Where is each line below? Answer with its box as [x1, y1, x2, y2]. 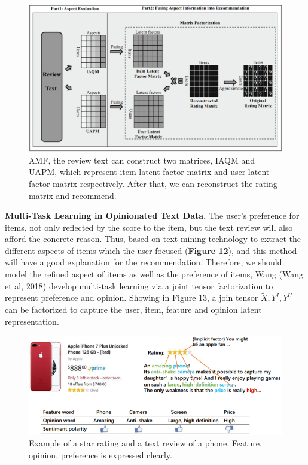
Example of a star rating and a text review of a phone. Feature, [29, 437, 262, 449]
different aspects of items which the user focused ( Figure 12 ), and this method [5, 244, 297, 256]
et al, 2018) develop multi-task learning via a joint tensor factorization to [5, 279, 273, 292]
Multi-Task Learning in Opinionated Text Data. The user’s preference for [5, 209, 300, 222]
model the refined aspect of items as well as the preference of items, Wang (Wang [5, 268, 303, 280]
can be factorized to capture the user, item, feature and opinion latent [5, 303, 262, 316]
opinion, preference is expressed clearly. [29, 449, 172, 461]
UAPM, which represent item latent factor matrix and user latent [29, 165, 270, 178]
